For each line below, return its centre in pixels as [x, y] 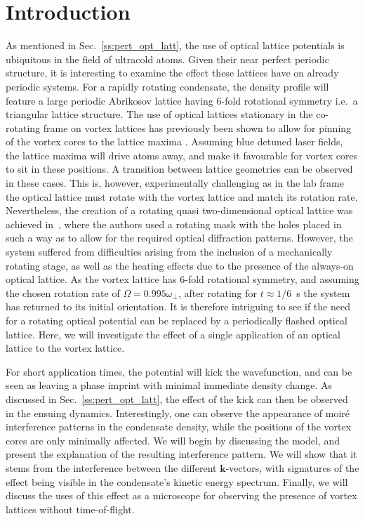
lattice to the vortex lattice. [65, 348]
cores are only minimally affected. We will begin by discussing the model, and [173, 440]
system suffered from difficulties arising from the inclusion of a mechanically [169, 252]
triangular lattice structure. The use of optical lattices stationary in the [159, 114]
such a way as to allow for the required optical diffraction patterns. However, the [179, 238]
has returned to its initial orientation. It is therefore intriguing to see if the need [178, 306]
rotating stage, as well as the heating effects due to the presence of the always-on [180, 265]
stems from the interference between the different [111, 467]
